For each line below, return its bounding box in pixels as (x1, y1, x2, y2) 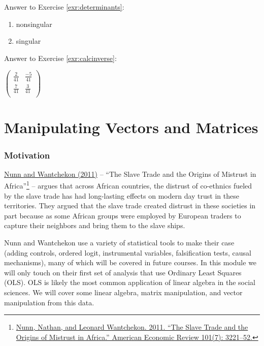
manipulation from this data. (4, 297, 94, 307)
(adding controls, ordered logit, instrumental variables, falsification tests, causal (4, 247, 251, 258)
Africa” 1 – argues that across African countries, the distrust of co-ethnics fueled (4, 179, 252, 191)
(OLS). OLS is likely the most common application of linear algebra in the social (4, 277, 255, 288)
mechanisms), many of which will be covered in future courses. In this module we (4, 257, 257, 268)
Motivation (4, 148, 50, 161)
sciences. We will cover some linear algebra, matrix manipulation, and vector (4, 287, 243, 297)
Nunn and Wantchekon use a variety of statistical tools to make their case (4, 237, 235, 248)
